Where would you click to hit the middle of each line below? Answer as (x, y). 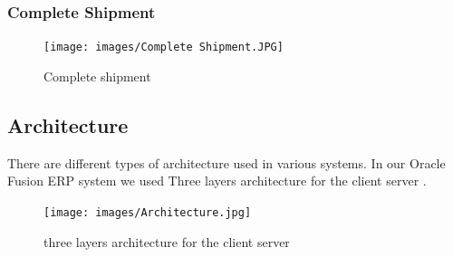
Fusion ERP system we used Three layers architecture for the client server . (217, 181)
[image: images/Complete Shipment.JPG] (164, 48)
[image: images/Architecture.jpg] (148, 212)
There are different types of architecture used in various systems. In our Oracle (226, 162)
